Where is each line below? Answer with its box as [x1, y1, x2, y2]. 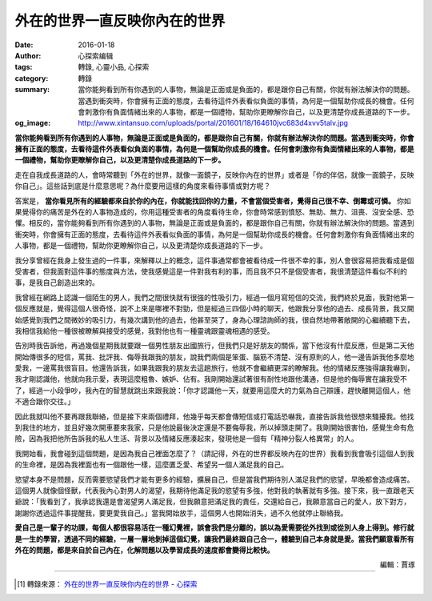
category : [14, 73, 49, 83]
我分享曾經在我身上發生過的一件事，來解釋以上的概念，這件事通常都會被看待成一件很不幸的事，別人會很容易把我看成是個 [14, 255, 414, 265]
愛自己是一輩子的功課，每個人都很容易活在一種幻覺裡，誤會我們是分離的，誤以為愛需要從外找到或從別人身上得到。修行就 [14, 523, 414, 532]
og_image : [14, 118, 51, 128]
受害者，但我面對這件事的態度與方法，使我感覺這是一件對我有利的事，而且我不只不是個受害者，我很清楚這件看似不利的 [14, 266, 407, 276]
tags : [14, 62, 33, 72]
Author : [14, 50, 42, 60]
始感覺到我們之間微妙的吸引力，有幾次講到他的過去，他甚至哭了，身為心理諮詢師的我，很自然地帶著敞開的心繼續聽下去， [14, 315, 414, 324]
